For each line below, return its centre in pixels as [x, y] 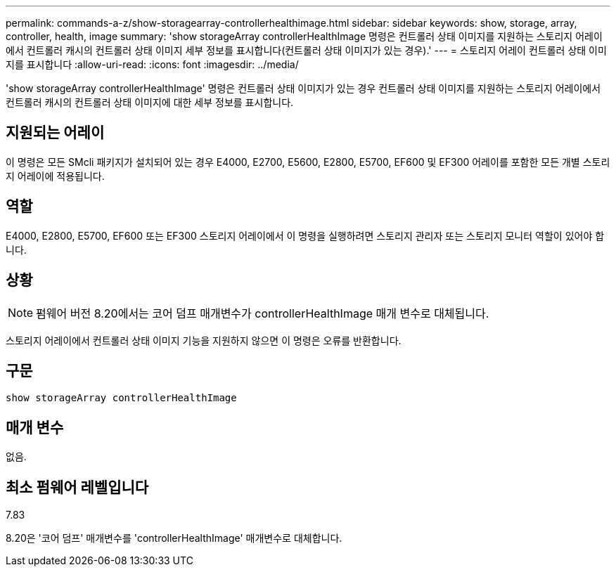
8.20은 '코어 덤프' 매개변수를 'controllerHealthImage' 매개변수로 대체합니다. [174, 538]
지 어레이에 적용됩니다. [55, 176]
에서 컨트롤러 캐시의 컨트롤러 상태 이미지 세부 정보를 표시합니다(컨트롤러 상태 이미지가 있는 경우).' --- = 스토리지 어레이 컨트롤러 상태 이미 [306, 50]
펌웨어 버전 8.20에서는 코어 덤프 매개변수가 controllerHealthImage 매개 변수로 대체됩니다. [263, 313]
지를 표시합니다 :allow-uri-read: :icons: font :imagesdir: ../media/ [152, 64]
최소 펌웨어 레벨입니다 [77, 487]
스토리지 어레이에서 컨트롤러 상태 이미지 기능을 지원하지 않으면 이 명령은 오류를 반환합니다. [204, 340]
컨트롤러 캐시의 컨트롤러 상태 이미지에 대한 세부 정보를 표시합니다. [150, 102]
